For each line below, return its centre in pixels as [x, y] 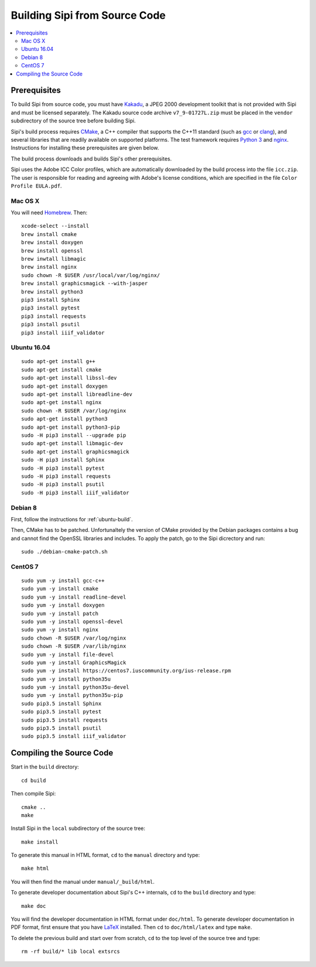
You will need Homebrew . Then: [49, 213]
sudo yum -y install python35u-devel [75, 687]
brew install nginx [49, 267]
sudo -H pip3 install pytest [63, 468]
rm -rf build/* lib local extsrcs [71, 951]
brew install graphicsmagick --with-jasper [85, 283]
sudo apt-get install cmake [61, 370]
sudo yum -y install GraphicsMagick [74, 662]
